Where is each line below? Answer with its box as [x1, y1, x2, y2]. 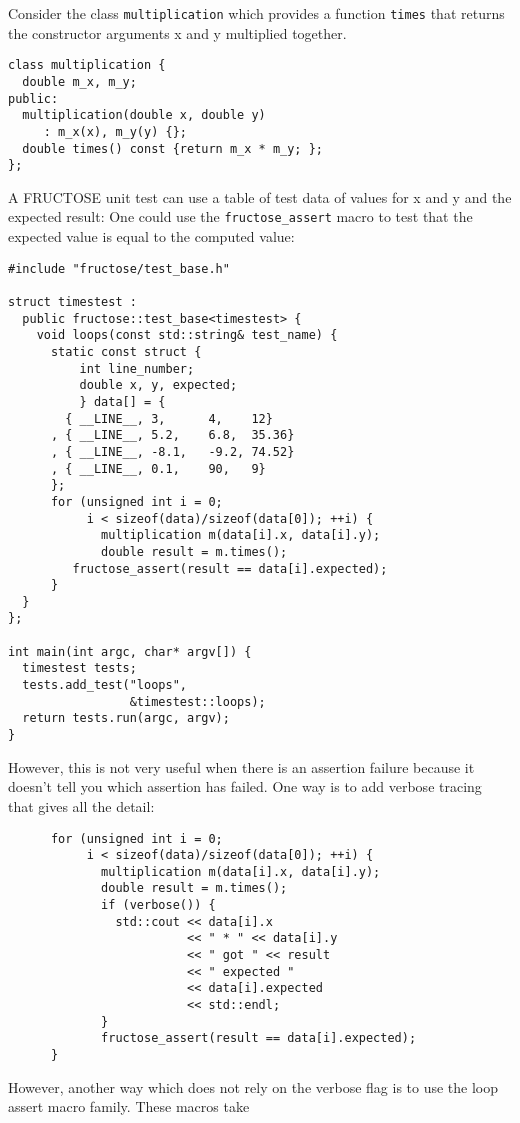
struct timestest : [8, 295, 137, 309]
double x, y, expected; [79, 378, 238, 393]
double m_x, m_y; [22, 74, 137, 89]
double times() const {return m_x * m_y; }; [22, 141, 323, 156]
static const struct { [50, 344, 202, 359]
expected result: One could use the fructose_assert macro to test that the [8, 206, 473, 227]
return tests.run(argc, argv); [22, 711, 230, 726]
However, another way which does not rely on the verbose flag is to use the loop [8, 1076, 499, 1097]
